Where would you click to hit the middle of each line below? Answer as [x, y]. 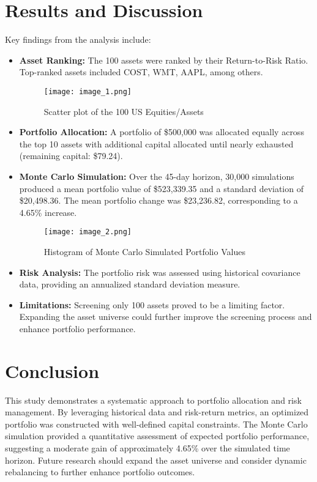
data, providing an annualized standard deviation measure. [130, 284]
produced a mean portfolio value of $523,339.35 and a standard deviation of [161, 188]
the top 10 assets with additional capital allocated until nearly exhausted [156, 143]
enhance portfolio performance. [77, 328]
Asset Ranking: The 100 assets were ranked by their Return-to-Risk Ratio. [164, 60]
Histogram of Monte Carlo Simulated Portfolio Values [144, 251]
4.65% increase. [48, 212]
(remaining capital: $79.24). [71, 156]
